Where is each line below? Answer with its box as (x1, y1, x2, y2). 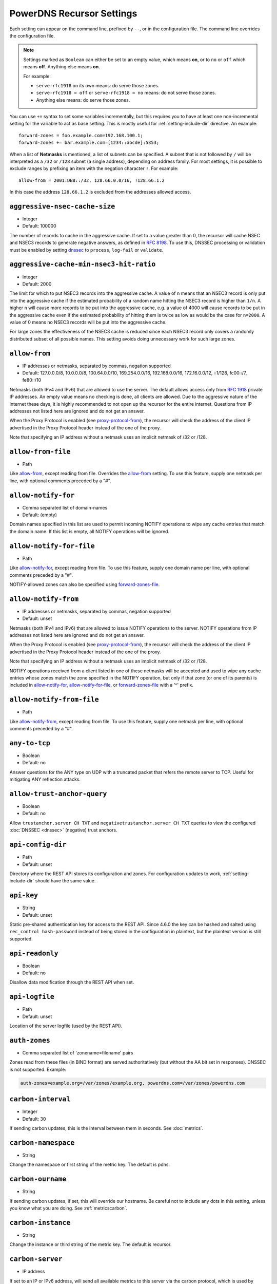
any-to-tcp (9, 739, 51, 747)
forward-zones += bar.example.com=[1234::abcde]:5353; (18, 140, 160, 146)
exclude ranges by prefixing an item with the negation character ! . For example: (9, 165, 179, 172)
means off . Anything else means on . (23, 64, 100, 70)
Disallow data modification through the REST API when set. (9, 979, 134, 986)
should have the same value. (35, 878, 96, 884)
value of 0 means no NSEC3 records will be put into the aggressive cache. (9, 319, 167, 325)
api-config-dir (9, 840, 67, 849)
